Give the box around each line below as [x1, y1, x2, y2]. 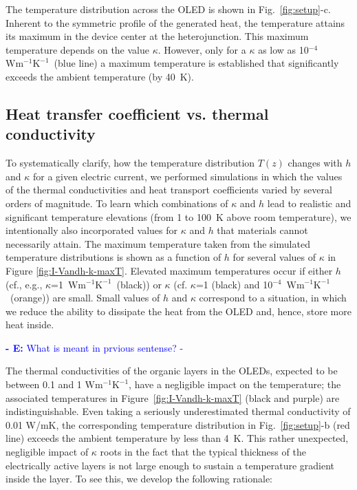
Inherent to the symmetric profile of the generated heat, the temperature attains [6, 15, 345, 30]
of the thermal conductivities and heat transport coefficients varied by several [6, 182, 332, 197]
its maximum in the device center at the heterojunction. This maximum [6, 29, 309, 43]
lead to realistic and [267, 195, 351, 210]
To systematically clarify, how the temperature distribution [6, 156, 255, 170]
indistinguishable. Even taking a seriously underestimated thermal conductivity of [6, 404, 351, 418]
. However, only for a [158, 42, 246, 56]
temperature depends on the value [6, 42, 149, 56]
